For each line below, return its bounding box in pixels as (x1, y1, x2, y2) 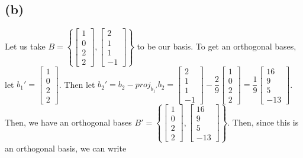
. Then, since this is (227, 116, 299, 128)
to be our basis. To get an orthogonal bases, (137, 40, 296, 52)
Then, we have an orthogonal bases (5, 116, 132, 128)
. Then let (59, 78, 95, 90)
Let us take (5, 40, 46, 52)
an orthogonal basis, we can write (5, 141, 127, 154)
